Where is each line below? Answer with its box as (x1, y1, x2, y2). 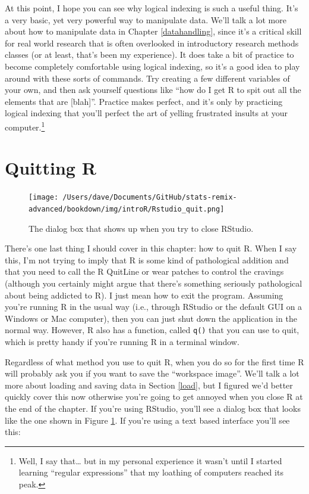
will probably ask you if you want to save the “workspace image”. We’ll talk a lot (5, 367, 299, 380)
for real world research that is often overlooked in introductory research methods (5, 36, 299, 49)
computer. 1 (5, 119, 45, 133)
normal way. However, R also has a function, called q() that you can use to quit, (5, 324, 299, 336)
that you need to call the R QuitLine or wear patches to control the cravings (5, 265, 284, 278)
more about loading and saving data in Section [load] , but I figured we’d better (5, 378, 293, 391)
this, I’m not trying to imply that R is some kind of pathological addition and (5, 253, 289, 266)
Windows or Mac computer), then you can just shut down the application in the (5, 312, 297, 324)
